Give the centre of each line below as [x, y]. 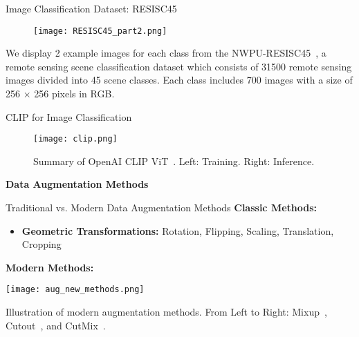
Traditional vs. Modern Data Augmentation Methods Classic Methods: [162, 208]
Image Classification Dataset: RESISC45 [91, 8]
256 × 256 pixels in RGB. [60, 94]
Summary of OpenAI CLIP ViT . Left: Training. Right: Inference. [174, 161]
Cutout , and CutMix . [56, 325]
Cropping [42, 244]
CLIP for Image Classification [69, 116]
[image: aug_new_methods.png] [75, 290]
